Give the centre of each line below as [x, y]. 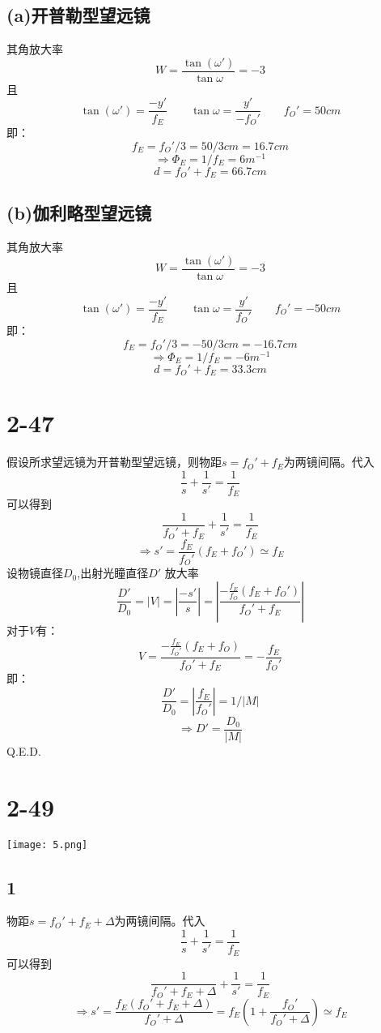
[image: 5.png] [47, 844]
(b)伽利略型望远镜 [79, 213]
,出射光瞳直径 [113, 573]
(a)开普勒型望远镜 [78, 15]
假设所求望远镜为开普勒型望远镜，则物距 [114, 462]
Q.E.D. [24, 750]
